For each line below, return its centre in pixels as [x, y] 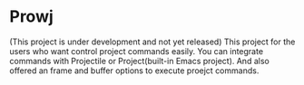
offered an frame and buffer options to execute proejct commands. [134, 71]
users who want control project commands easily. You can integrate [137, 51]
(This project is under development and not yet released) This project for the [152, 42]
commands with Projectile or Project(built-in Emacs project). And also [139, 61]
